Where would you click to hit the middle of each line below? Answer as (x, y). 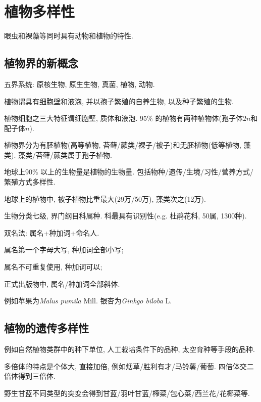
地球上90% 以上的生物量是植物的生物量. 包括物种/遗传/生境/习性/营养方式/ (129, 172)
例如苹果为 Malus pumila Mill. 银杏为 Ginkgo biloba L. (88, 301)
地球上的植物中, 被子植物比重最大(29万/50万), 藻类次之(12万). (105, 198)
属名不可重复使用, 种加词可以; (53, 267)
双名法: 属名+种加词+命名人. (52, 232)
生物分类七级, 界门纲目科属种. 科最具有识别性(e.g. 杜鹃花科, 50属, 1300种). (125, 216)
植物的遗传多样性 (46, 328)
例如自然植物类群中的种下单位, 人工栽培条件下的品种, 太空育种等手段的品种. (129, 349)
